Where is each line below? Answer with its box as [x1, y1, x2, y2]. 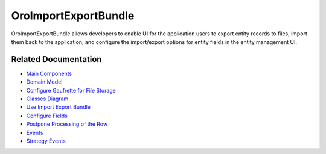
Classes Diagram [26, 95, 69, 102]
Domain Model [26, 78, 63, 85]
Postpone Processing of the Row [26, 120, 108, 128]
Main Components [26, 70, 72, 77]
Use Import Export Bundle [26, 103, 91, 111]
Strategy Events [26, 137, 66, 144]
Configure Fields [26, 112, 68, 119]
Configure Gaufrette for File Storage [26, 87, 116, 94]
